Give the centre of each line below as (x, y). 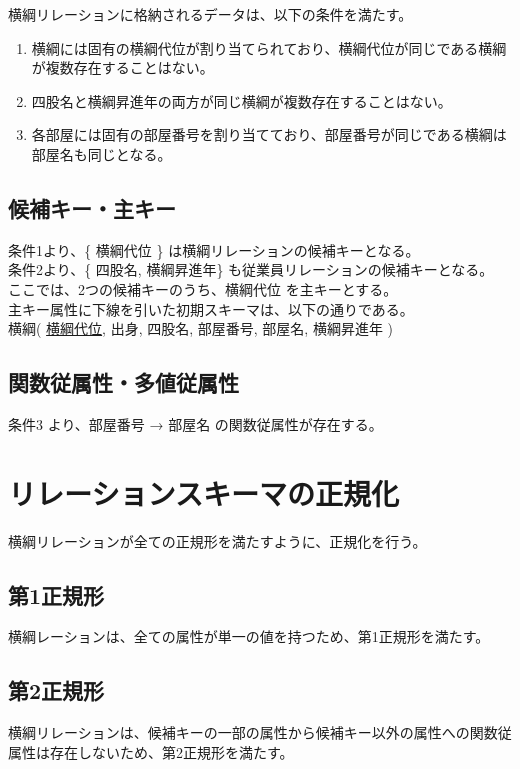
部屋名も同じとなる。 (101, 153)
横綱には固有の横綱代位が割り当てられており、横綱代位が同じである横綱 (269, 47)
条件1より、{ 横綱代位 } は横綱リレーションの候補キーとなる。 (214, 249)
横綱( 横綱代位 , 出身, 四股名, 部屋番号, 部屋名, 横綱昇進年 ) (200, 328)
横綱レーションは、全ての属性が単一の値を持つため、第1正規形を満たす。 (249, 636)
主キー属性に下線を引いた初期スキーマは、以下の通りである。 (211, 308)
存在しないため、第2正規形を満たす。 (171, 751)
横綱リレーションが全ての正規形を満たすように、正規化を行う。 (217, 540)
